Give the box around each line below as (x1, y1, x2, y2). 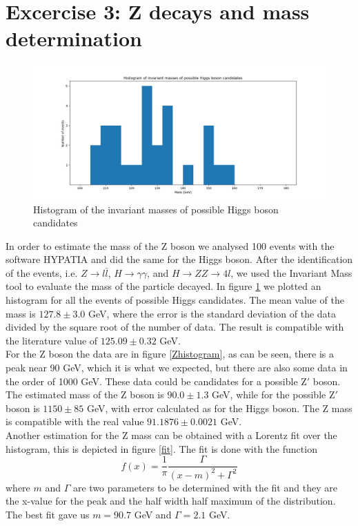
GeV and (134, 507, 172, 521)
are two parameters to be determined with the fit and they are (72, 480, 337, 494)
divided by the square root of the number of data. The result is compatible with (6, 320, 344, 334)
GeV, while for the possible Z (212, 387, 335, 402)
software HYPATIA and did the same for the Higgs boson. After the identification (6, 252, 353, 266)
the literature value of (6, 333, 98, 347)
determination (6, 24, 142, 52)
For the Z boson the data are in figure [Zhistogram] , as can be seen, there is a (6, 347, 334, 361)
